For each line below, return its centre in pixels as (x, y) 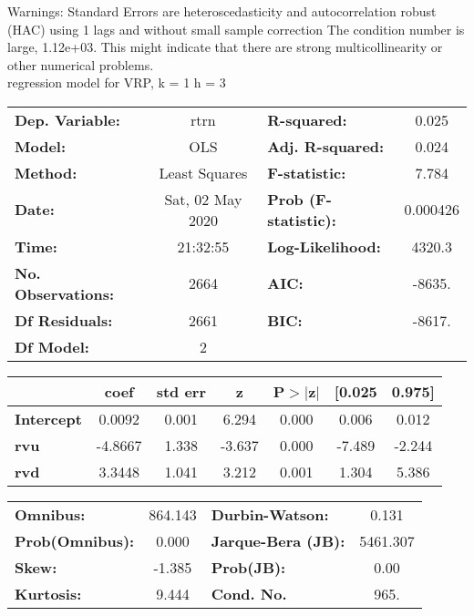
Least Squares (203, 172)
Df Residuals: (64, 320)
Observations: (65, 293)
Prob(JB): (248, 567)
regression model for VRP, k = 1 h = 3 (117, 82)
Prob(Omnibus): (75, 540)
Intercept (48, 418)
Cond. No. (249, 593)
